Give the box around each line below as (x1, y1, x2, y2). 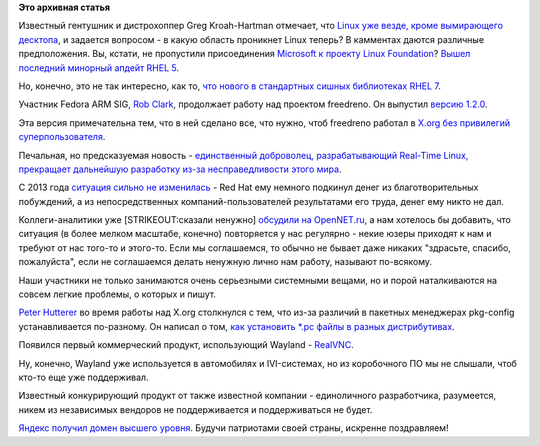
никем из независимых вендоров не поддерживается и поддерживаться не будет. (18, 403, 373, 415)
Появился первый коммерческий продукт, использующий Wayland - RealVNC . (18, 339, 354, 351)
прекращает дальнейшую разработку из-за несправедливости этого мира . (18, 163, 342, 175)
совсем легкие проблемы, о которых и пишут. (18, 288, 217, 300)
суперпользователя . (18, 131, 106, 143)
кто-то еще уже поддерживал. (18, 371, 149, 383)
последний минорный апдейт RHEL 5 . (18, 61, 180, 74)
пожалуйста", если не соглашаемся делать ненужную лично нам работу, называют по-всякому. (18, 256, 433, 268)
